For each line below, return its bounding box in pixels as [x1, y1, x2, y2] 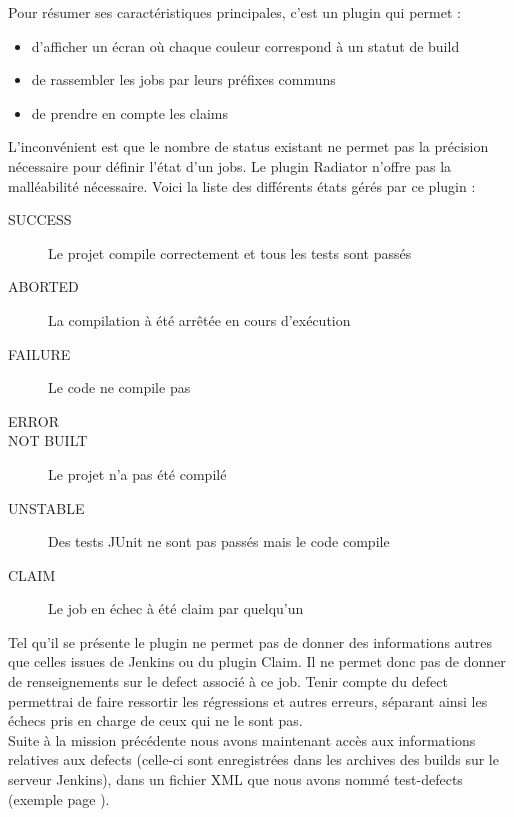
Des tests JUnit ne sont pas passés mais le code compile [48, 531, 390, 552]
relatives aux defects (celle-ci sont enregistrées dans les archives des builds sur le [8, 749, 499, 770]
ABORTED [8, 276, 79, 297]
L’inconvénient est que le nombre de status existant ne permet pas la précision [8, 136, 489, 157]
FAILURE [8, 343, 71, 364]
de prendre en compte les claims [31, 102, 228, 123]
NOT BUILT [8, 430, 88, 451]
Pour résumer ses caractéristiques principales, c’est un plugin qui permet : [8, 2, 461, 22]
